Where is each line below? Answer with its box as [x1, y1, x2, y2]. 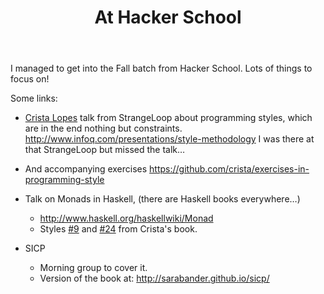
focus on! [10, 73, 50, 85]
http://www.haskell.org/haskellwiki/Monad [39, 212, 214, 225]
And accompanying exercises [24, 163, 148, 175]
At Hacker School [94, 6, 242, 29]
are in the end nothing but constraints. [24, 122, 183, 135]
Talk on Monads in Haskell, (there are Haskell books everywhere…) [24, 193, 301, 205]
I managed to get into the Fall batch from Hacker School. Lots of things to [10, 62, 313, 75]
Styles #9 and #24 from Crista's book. [39, 223, 198, 235]
